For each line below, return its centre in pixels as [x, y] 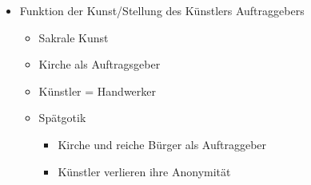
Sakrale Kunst [74, 37]
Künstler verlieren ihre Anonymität [144, 171]
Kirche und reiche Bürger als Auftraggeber [162, 144]
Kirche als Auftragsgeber [100, 64]
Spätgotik [62, 118]
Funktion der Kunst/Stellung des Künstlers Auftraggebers [162, 10]
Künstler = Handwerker [98, 91]
